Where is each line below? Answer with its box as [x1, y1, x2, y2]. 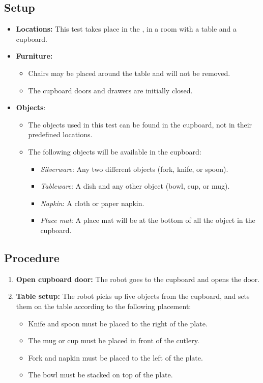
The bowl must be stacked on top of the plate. [28, 369, 173, 380]
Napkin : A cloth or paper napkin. [40, 197, 144, 208]
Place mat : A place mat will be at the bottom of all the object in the [40, 215, 255, 225]
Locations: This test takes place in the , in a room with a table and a [16, 23, 237, 34]
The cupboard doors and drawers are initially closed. [28, 85, 193, 95]
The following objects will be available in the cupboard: [28, 146, 201, 157]
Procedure [4, 249, 60, 265]
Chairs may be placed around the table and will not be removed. [28, 67, 230, 78]
